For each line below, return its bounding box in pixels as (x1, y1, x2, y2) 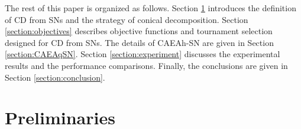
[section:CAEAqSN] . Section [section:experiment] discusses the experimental (5, 48, 280, 60)
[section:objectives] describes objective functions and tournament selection (5, 25, 273, 37)
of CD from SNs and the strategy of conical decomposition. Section (5, 13, 248, 25)
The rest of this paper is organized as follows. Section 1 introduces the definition (5, 2, 296, 14)
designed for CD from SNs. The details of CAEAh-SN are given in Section (5, 36, 274, 48)
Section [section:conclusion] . (5, 71, 105, 83)
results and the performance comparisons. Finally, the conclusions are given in (5, 59, 288, 71)
